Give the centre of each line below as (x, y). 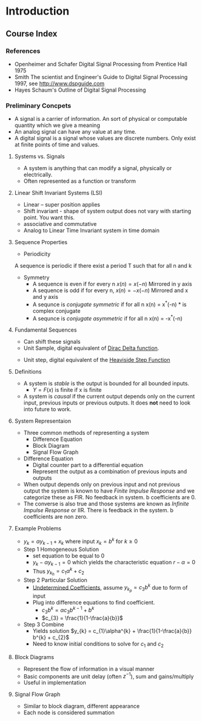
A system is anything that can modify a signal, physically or (98, 168)
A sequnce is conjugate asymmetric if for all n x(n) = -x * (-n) (107, 318)
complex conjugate (56, 310)
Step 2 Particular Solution (55, 580)
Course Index (32, 34)
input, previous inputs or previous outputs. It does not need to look (107, 403)
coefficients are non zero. (56, 517)
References (23, 51)
